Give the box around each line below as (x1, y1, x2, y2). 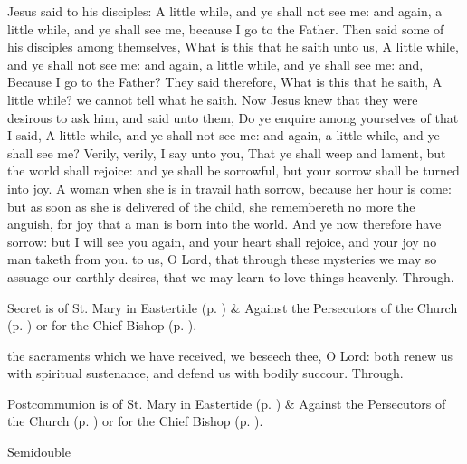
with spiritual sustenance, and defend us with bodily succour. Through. (7, 364, 404, 383)
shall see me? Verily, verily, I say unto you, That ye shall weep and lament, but (7, 143, 446, 162)
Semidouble (7, 442, 71, 461)
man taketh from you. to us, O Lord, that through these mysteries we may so (7, 250, 437, 269)
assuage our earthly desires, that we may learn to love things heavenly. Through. (7, 267, 454, 286)
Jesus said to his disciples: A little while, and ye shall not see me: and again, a (7, 2, 443, 20)
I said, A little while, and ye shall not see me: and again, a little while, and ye (7, 126, 440, 145)
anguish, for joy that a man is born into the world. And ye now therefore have (7, 214, 442, 233)
